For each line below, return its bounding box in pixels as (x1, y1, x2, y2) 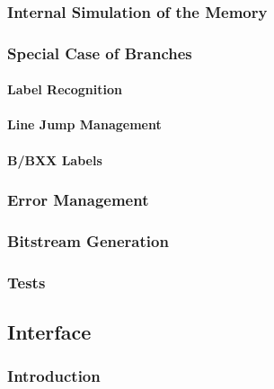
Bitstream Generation (7, 230, 169, 252)
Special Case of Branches (7, 41, 192, 64)
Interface (7, 318, 92, 346)
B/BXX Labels (7, 150, 102, 169)
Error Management (7, 189, 149, 211)
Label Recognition (7, 80, 122, 99)
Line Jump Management (7, 115, 162, 134)
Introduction (7, 365, 101, 387)
